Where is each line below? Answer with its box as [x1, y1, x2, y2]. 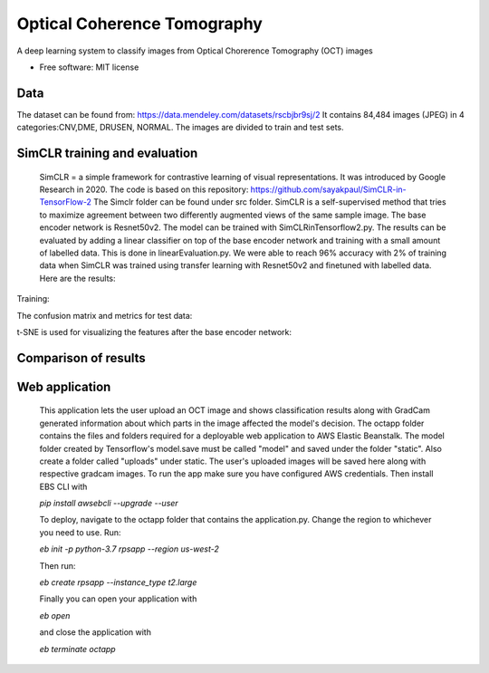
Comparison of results [16, 350, 147, 366]
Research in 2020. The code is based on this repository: [39, 184, 249, 195]
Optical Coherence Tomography [16, 14, 263, 34]
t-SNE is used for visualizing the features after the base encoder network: [16, 326, 292, 337]
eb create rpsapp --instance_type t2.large [39, 577, 197, 588]
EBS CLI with [39, 481, 88, 492]
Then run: [39, 560, 76, 571]
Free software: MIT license [39, 62, 139, 72]
